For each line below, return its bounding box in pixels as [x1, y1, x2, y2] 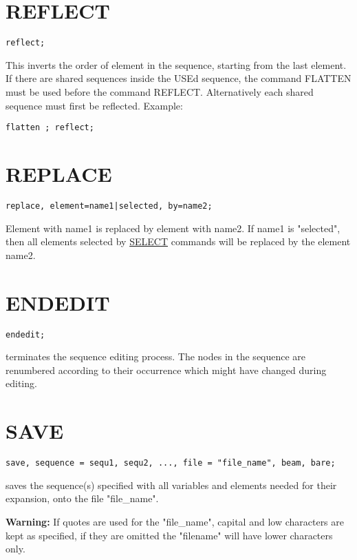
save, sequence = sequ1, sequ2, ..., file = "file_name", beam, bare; [6, 458, 336, 468]
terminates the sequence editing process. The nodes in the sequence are [6, 349, 306, 364]
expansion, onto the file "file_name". [6, 491, 159, 506]
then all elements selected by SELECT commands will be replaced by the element [6, 234, 351, 249]
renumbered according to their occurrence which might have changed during [6, 362, 327, 377]
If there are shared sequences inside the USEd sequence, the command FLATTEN [6, 71, 351, 85]
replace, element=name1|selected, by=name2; [6, 200, 213, 211]
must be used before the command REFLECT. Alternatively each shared [6, 84, 314, 98]
